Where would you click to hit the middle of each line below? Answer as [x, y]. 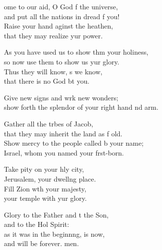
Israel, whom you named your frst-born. [64, 152]
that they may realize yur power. [54, 35]
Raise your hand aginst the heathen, [59, 26]
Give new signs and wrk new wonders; [61, 97]
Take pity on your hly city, [44, 169]
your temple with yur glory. [45, 198]
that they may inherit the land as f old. [63, 133]
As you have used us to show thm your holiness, [76, 52]
